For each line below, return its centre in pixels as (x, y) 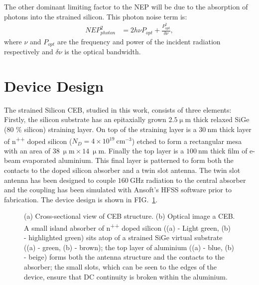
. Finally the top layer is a (144, 150)
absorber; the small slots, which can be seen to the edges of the (121, 266)
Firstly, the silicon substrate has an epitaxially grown (85, 119)
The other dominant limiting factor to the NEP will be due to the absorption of (126, 6)
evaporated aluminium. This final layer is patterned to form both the (128, 160)
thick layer (235, 129)
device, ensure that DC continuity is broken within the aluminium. (126, 276)
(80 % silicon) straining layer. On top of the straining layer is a (100, 129)
